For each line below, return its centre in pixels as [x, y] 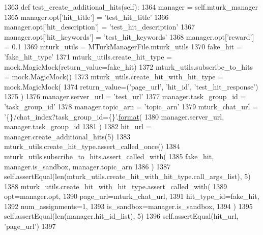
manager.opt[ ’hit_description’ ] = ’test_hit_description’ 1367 [99, 27]
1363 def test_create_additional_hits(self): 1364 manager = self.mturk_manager [131, 7]
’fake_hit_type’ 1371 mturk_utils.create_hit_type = [88, 56]
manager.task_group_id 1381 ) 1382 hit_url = [78, 126]
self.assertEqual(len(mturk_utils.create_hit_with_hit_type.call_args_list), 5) [127, 176]
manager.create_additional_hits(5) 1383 [67, 136]
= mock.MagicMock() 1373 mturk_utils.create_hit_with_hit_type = [114, 77]
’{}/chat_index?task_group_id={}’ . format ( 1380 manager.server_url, [114, 116]
